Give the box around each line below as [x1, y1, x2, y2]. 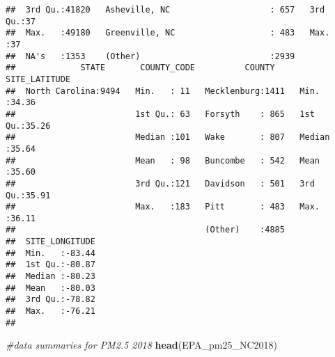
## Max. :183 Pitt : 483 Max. [6, 202, 320, 212]
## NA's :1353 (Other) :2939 [6, 51, 295, 61]
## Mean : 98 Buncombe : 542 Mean [6, 155, 320, 166]
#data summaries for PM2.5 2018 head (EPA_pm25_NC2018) [6, 338, 278, 352]
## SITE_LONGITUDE [6, 237, 95, 247]
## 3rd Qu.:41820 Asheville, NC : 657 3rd [6, 5, 325, 15]
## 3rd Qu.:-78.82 [6, 294, 95, 305]
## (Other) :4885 [6, 225, 285, 235]
